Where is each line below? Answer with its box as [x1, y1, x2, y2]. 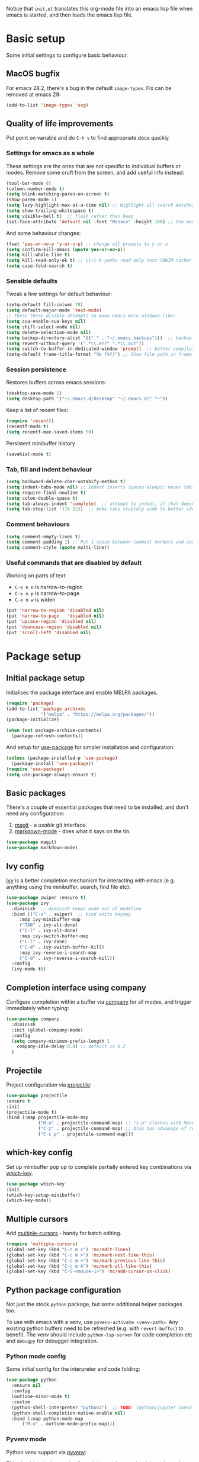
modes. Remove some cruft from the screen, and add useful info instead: [6, 169, 185, 176]
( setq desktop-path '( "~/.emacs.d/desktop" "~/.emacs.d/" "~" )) [6, 396, 168, 402]
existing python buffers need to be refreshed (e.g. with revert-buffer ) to [6, 1325, 184, 1332]
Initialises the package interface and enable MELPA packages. [6, 689, 158, 696]
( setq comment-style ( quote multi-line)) [6, 545, 110, 551]
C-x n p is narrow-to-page [14, 590, 80, 597]
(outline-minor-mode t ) [11, 1394, 70, 1400]
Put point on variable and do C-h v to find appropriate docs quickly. [6, 134, 171, 142]
